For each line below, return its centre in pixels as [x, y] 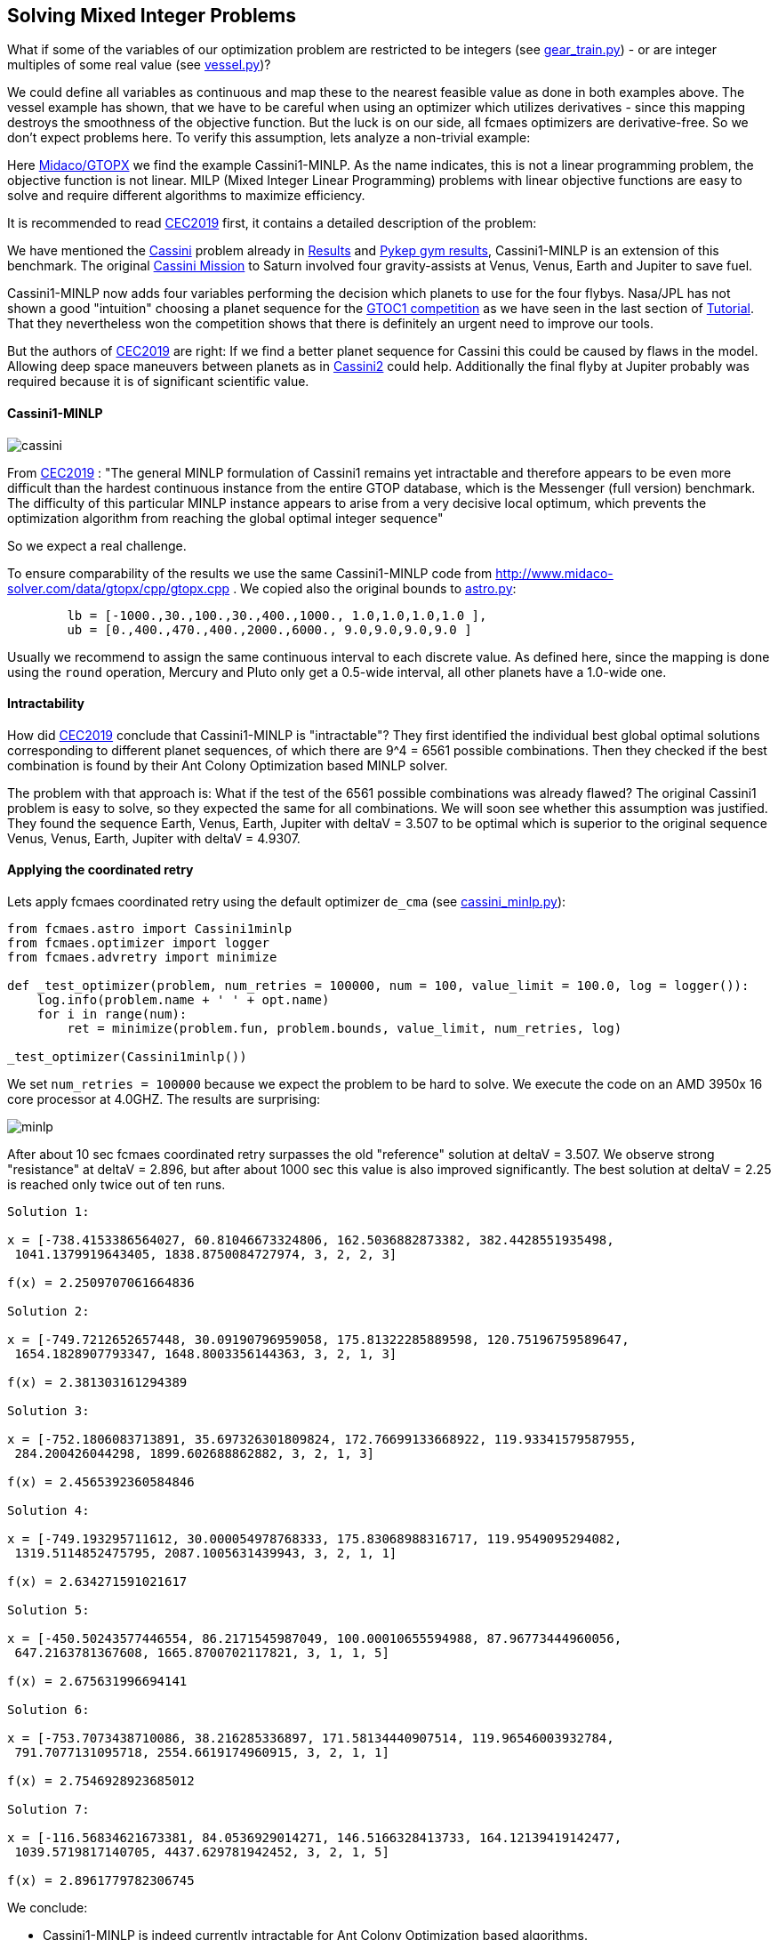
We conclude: [48, 1908]
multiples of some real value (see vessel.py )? [139, 65]
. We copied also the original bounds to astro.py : [375, 588]
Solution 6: [48, 1710]
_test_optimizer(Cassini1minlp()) [127, 1057]
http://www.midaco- [554, 573]
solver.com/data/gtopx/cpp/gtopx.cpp [119, 588]
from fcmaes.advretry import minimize [142, 958]
